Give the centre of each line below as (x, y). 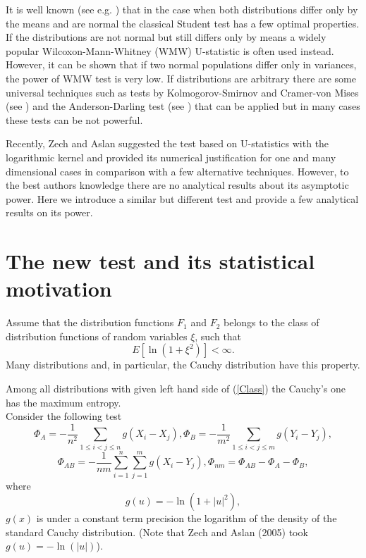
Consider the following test (64, 416)
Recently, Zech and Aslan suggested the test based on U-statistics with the (167, 143)
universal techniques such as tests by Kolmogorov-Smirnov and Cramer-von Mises (182, 92)
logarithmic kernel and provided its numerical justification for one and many (171, 157)
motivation (59, 289)
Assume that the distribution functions (90, 322)
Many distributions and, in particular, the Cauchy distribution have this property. (183, 365)
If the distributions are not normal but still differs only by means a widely (166, 37)
